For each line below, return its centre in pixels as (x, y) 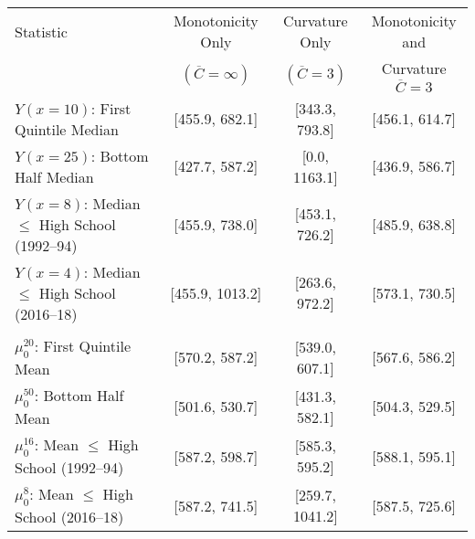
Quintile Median (67, 129)
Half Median (54, 176)
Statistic (41, 31)
